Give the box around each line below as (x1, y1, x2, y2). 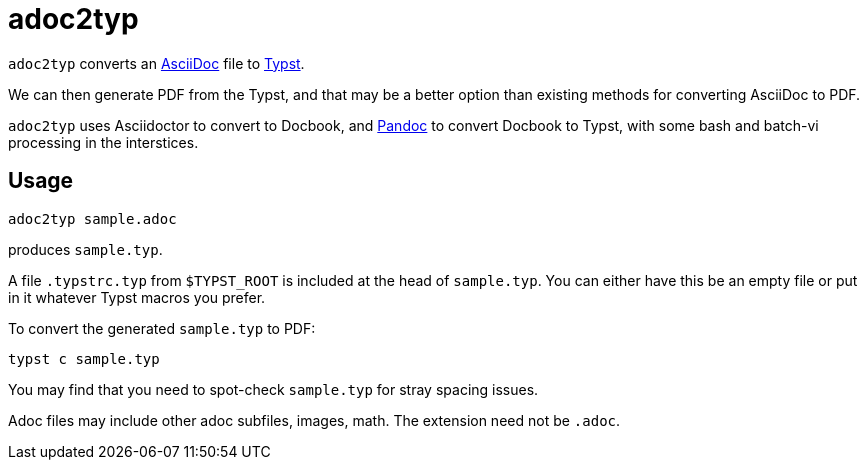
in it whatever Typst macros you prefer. (8, 288, 266, 306)
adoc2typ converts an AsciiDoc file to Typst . (8, 54, 305, 72)
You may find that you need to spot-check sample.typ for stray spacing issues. (8, 380, 539, 398)
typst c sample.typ (8, 350, 160, 367)
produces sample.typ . (8, 240, 163, 258)
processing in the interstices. (8, 133, 199, 151)
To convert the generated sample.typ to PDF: (8, 319, 316, 337)
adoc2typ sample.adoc (8, 210, 177, 227)
